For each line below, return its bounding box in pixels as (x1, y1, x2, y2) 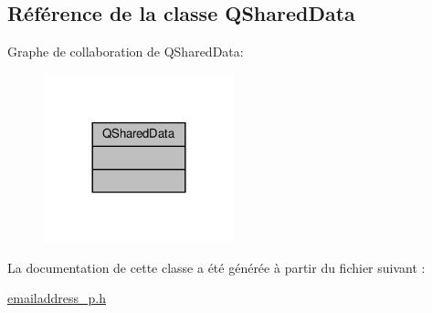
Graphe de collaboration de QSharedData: (7, 42, 244, 61)
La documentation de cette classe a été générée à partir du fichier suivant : (7, 257, 426, 276)
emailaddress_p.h (7, 288, 106, 308)
